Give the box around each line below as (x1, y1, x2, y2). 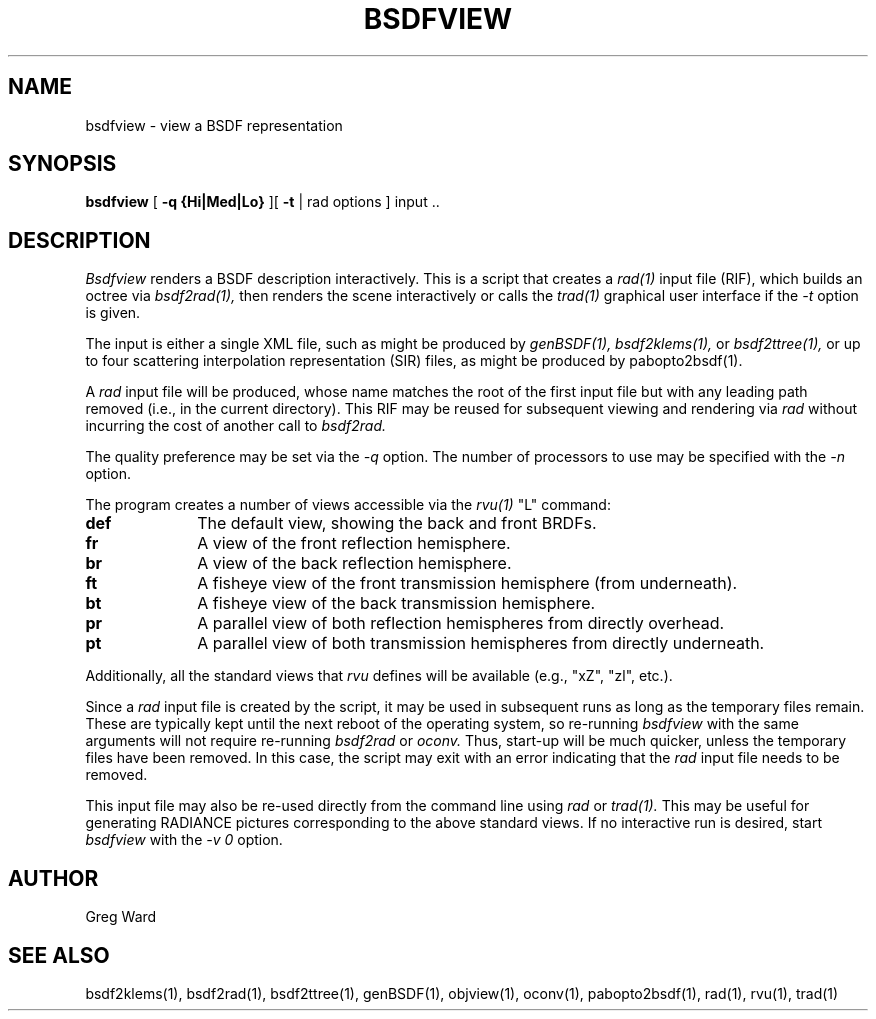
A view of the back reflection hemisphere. (197, 553, 512, 574)
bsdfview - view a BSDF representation (85, 116, 343, 134)
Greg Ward (85, 908, 157, 926)
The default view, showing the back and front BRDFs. (197, 513, 597, 534)
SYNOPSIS (8, 151, 117, 177)
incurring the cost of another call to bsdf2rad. (85, 417, 386, 435)
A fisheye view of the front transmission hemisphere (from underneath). (197, 573, 738, 594)
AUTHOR (8, 865, 99, 891)
